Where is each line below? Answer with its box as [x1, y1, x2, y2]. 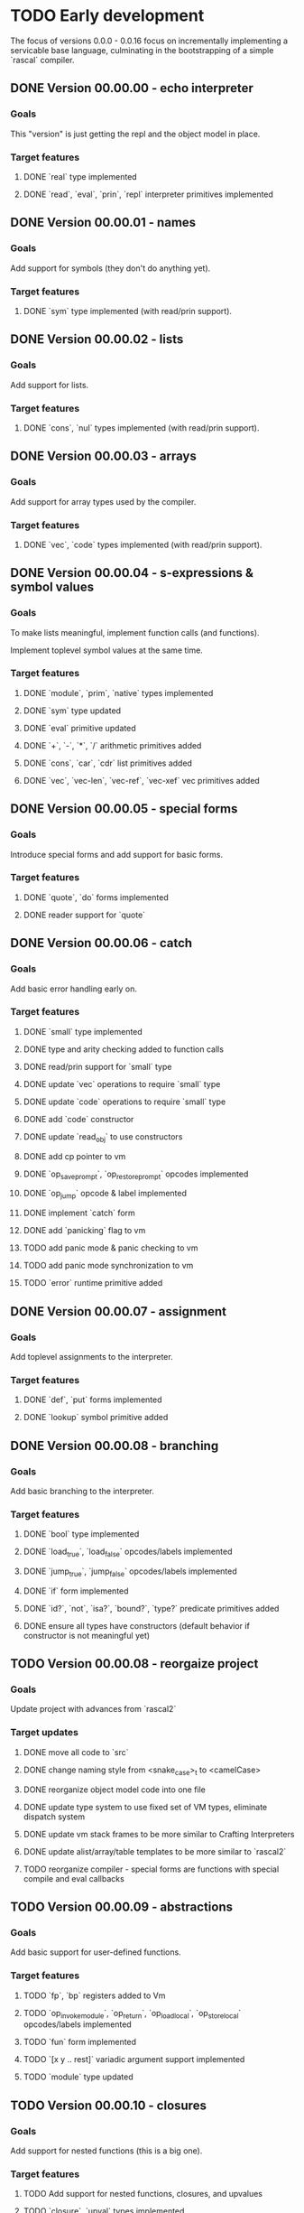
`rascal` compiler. [10, 54, 75, 65]
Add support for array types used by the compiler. [10, 496, 197, 507]
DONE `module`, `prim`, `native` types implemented [23, 687, 214, 698]
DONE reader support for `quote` [23, 909, 146, 920]
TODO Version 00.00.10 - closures [10, 2097, 207, 2113]
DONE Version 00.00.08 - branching [10, 1437, 219, 1454]
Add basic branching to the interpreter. [10, 1485, 154, 1496]
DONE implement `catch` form [23, 1207, 136, 1219]
